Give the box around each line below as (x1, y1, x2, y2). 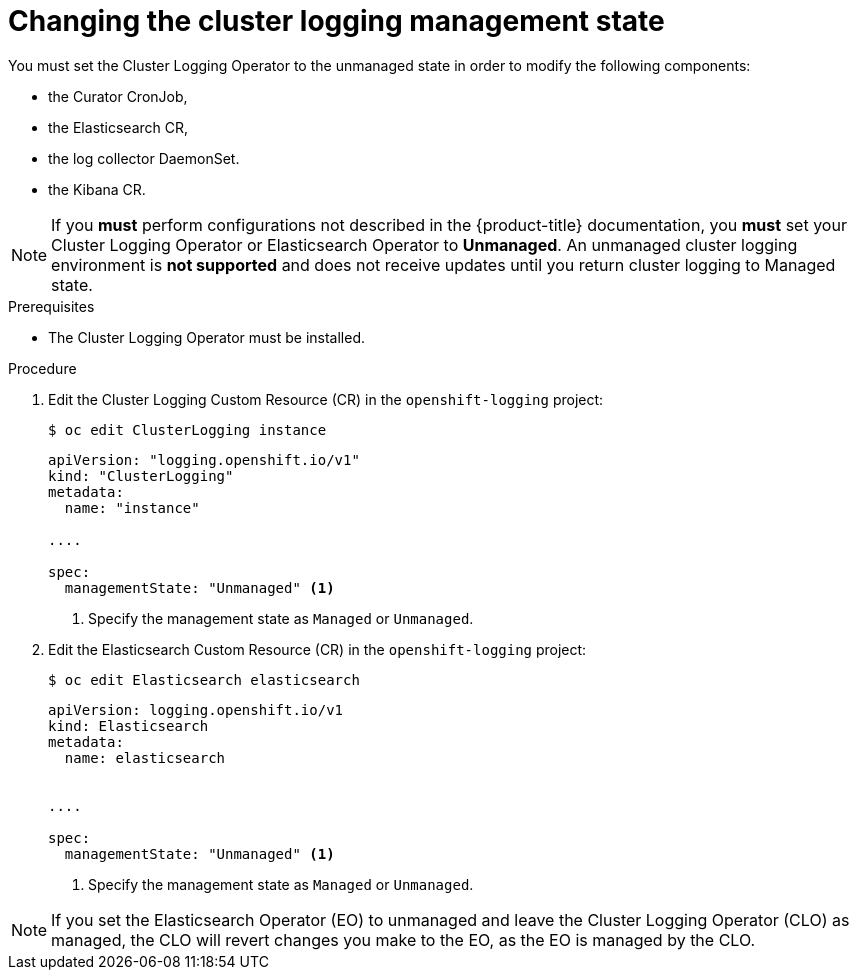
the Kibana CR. (48, 180, 146, 198)
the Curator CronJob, (48, 87, 188, 105)
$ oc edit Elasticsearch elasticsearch (48, 671, 360, 688)
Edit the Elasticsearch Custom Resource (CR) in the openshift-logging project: (48, 640, 587, 658)
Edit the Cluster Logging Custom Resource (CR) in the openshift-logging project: (48, 390, 604, 408)
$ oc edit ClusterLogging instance (48, 421, 327, 438)
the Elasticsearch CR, (48, 118, 189, 136)
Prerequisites (8, 297, 95, 315)
